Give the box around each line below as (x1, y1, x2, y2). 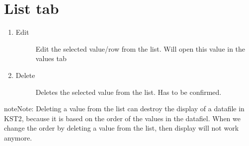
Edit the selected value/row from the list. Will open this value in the (35, 43, 246, 54)
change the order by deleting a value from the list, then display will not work (4, 123, 239, 133)
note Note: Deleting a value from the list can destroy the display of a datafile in (4, 103, 245, 114)
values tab (35, 53, 67, 64)
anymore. (4, 132, 32, 143)
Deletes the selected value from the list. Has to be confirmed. (35, 86, 222, 97)
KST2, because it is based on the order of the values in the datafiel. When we (4, 113, 241, 123)
